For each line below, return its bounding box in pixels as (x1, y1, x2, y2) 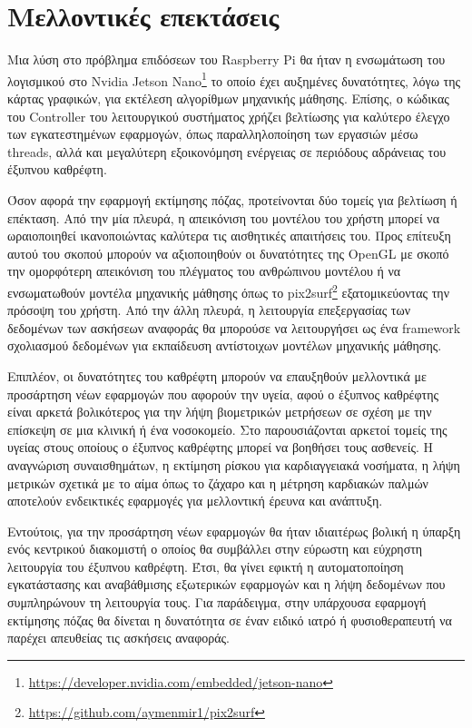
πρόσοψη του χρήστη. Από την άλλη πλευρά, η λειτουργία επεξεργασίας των (7, 300, 411, 320)
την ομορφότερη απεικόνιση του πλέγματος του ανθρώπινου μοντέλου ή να (7, 261, 401, 280)
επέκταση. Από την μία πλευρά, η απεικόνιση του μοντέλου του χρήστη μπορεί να (7, 208, 440, 227)
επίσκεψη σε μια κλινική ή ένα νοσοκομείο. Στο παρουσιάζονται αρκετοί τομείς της (7, 419, 447, 438)
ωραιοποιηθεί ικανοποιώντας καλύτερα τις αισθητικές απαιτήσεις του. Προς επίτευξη (7, 226, 451, 245)
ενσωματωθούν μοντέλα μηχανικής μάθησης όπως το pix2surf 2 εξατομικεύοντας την (7, 280, 449, 301)
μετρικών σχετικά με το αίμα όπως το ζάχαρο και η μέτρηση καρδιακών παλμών (7, 473, 428, 492)
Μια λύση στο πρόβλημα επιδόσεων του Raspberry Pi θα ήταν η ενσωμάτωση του (7, 50, 446, 69)
